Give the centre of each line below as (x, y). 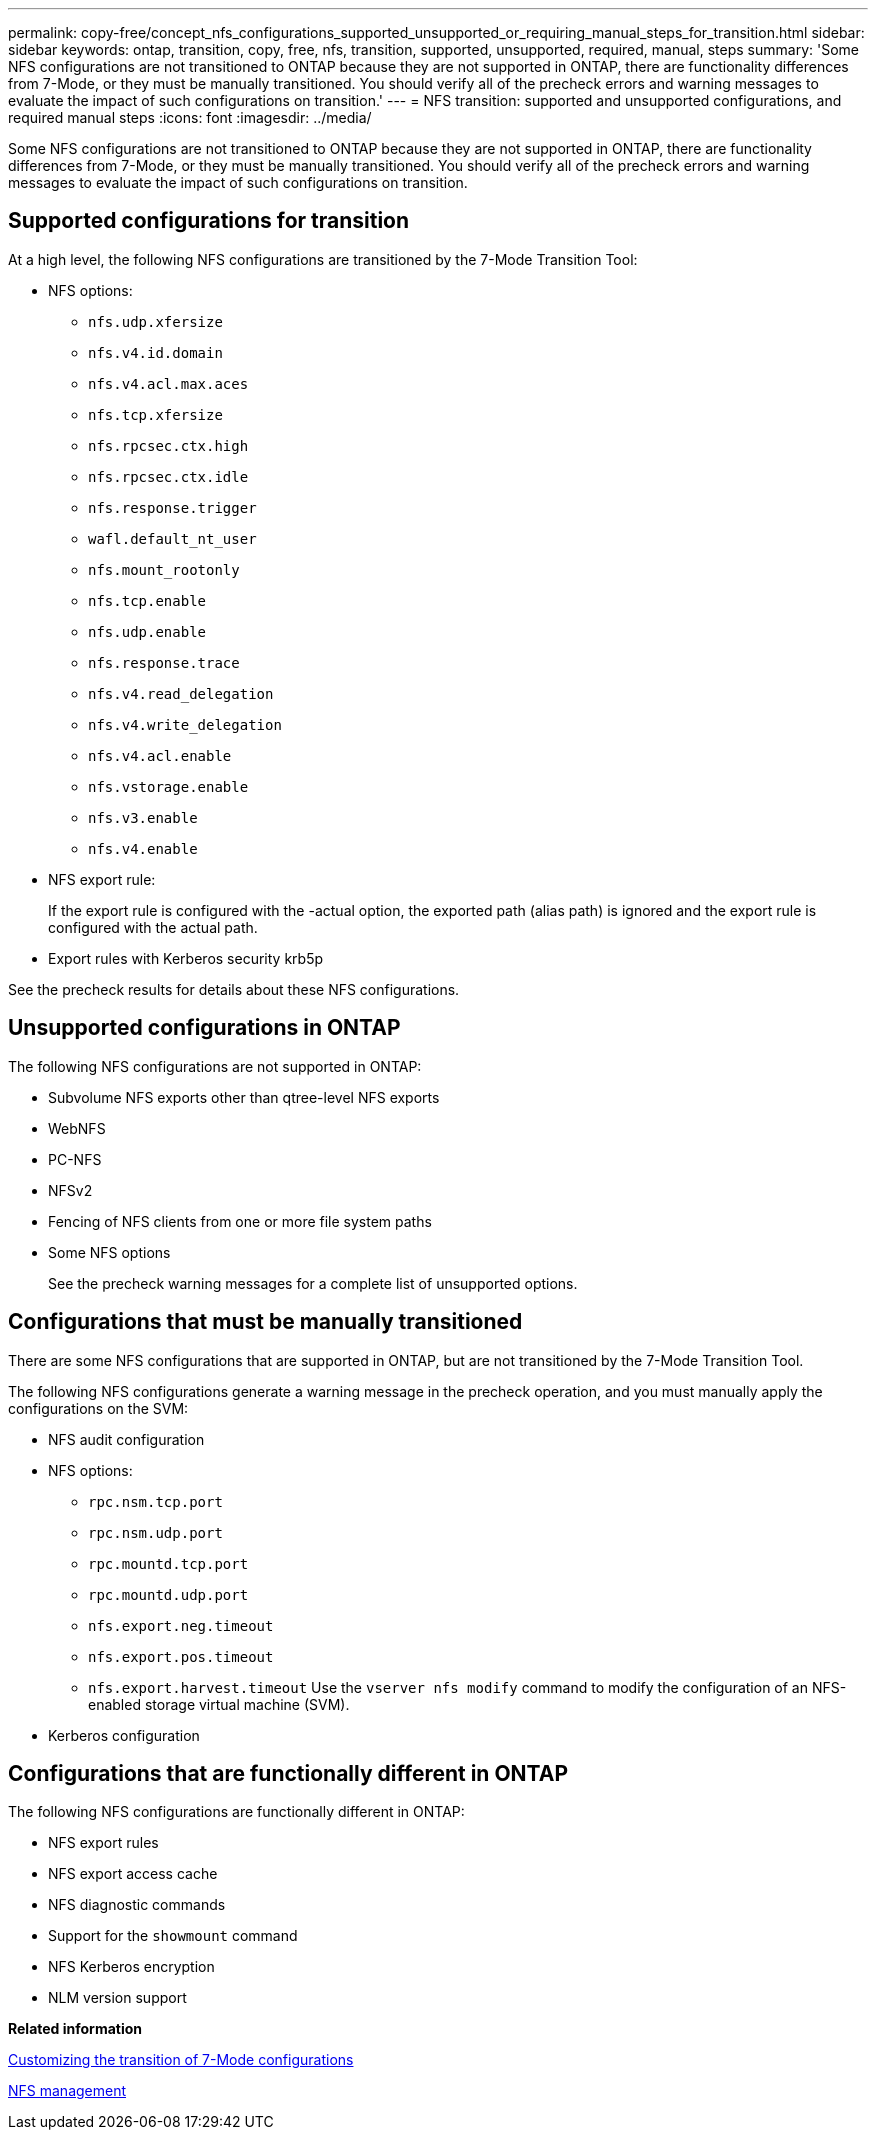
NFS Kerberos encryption (131, 1967)
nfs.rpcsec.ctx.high (168, 445)
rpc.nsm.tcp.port (155, 1501)
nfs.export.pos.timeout (181, 1656)
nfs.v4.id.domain (155, 352)
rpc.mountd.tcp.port (168, 1563)
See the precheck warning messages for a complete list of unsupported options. (313, 1283)
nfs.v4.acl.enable (160, 755)
